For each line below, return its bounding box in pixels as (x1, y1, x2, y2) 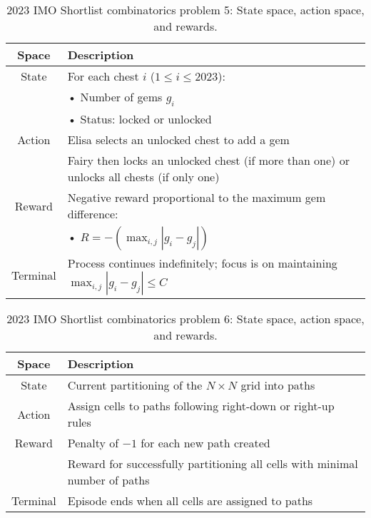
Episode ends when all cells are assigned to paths (67, 492, 313, 509)
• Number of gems (67, 88, 163, 105)
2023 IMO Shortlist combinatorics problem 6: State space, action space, (6, 310, 365, 327)
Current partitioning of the (67, 377, 203, 394)
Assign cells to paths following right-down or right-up (67, 397, 335, 415)
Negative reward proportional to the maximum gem (67, 189, 326, 206)
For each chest (67, 68, 139, 84)
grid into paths (240, 377, 315, 394)
